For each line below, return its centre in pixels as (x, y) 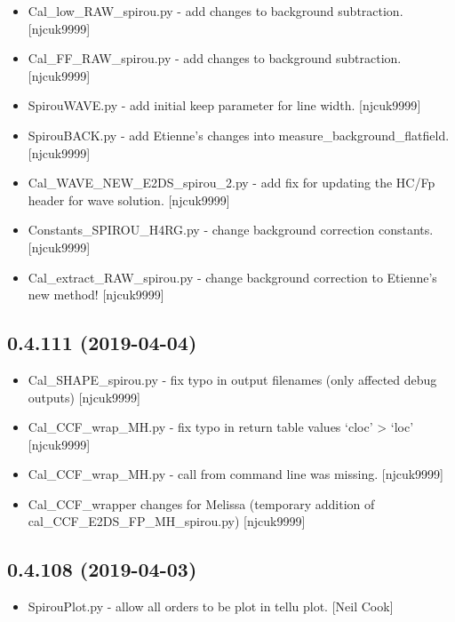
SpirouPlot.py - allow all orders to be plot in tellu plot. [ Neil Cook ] (211, 606)
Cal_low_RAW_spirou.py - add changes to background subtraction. (216, 11)
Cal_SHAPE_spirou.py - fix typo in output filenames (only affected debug (232, 379)
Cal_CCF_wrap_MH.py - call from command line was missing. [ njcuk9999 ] (235, 474)
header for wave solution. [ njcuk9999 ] (129, 199)
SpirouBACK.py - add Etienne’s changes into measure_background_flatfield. (239, 135)
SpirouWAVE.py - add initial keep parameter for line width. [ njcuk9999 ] (224, 105)
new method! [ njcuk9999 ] (96, 295)
